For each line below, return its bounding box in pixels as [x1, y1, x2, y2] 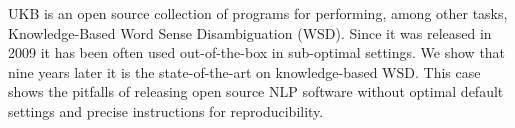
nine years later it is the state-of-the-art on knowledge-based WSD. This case [8, 61, 481, 82]
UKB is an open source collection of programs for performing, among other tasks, [8, 3, 508, 23]
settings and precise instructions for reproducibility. [8, 100, 324, 121]
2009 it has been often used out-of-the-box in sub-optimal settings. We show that [8, 42, 506, 63]
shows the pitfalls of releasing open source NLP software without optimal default [8, 81, 504, 102]
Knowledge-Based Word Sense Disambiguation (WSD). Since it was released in [8, 22, 492, 43]
